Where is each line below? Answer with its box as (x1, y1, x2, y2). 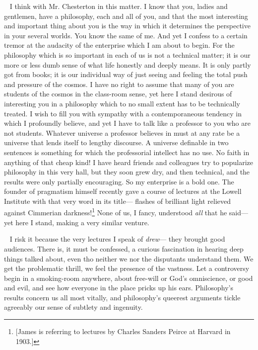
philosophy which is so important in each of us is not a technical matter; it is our (4, 49, 251, 60)
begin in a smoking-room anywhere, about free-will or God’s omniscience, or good (4, 272, 253, 283)
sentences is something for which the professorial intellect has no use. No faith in (4, 147, 250, 157)
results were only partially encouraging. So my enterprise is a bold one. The (4, 176, 234, 186)
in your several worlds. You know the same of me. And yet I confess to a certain (4, 30, 248, 40)
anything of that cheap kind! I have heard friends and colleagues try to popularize (4, 157, 254, 167)
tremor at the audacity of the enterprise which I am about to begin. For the (4, 40, 235, 50)
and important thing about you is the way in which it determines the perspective (4, 20, 251, 31)
